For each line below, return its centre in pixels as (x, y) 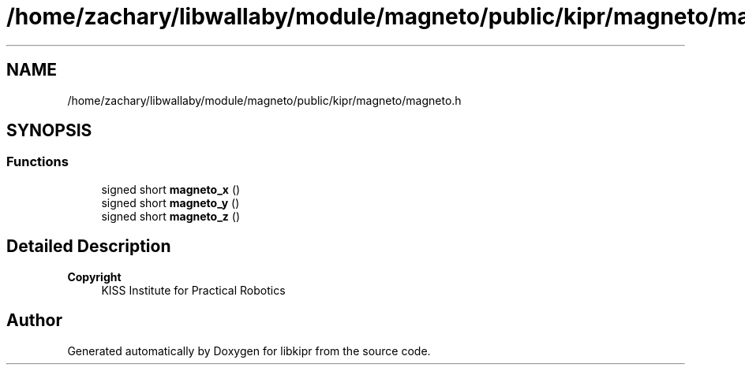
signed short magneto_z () (171, 216)
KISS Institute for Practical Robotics (193, 290)
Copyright (94, 276)
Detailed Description (89, 247)
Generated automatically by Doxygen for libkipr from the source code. (249, 351)
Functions (37, 162)
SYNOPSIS (49, 131)
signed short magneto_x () (171, 189)
